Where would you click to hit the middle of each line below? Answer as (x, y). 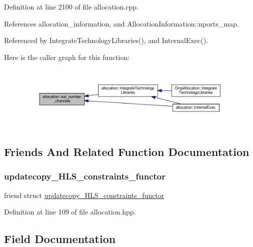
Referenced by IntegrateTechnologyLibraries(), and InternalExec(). (106, 40)
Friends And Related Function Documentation (127, 152)
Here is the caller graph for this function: (67, 57)
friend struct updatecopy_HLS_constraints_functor (84, 195)
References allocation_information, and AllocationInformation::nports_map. (121, 23)
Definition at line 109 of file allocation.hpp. (70, 212)
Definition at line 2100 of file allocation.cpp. (71, 6)
